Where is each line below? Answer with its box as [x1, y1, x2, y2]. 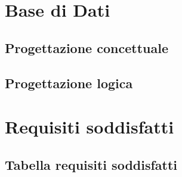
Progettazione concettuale [5, 38, 168, 57]
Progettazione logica [5, 73, 133, 92]
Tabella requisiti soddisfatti [5, 155, 178, 173]
